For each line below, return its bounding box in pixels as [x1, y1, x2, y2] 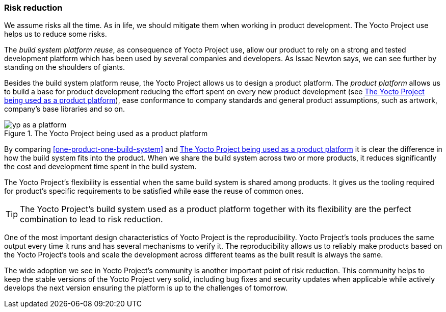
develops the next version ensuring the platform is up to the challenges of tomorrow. [4, 283, 288, 293]
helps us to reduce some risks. [4, 30, 107, 39]
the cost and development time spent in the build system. [4, 162, 197, 171]
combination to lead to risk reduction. [20, 214, 163, 225]
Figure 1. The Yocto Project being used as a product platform [4, 129, 208, 138]
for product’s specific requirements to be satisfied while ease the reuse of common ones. [4, 187, 304, 196]
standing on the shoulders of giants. [4, 63, 125, 72]
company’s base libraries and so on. [4, 105, 125, 114]
